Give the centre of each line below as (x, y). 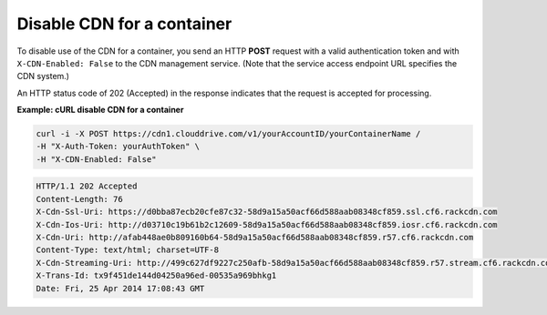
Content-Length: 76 (79, 199)
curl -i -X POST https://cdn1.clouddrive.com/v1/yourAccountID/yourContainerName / (228, 134)
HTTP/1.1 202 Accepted (87, 186)
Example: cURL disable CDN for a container (100, 110)
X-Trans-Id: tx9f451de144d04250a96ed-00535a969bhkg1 (156, 276)
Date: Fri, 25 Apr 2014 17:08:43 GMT (120, 288)
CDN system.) (43, 76)
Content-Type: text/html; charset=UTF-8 (127, 250)
